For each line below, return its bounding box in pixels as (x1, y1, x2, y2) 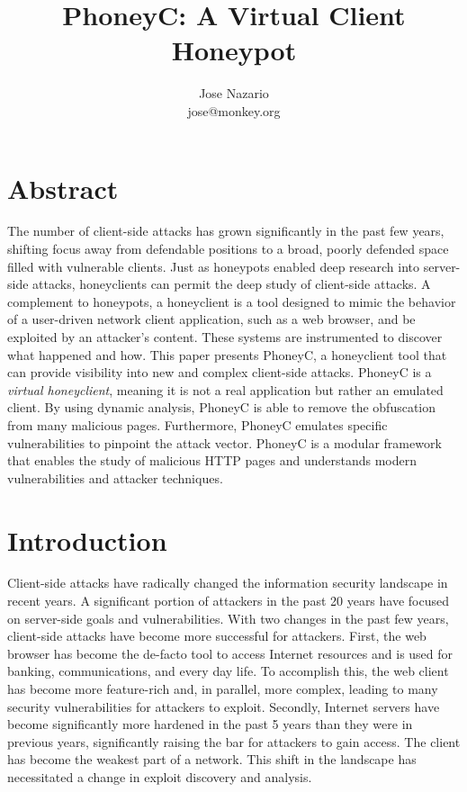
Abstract (7, 169, 119, 206)
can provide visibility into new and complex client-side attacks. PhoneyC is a (7, 363, 432, 382)
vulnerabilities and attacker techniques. (7, 468, 223, 487)
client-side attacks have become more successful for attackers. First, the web (7, 626, 427, 645)
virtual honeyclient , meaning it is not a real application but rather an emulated (7, 380, 444, 399)
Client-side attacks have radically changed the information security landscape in (7, 573, 448, 592)
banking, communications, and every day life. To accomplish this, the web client (7, 661, 449, 680)
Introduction (7, 521, 167, 558)
